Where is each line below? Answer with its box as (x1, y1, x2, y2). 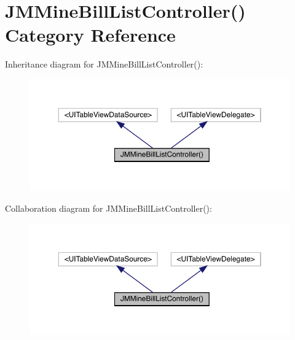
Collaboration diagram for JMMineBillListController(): (5, 201, 212, 214)
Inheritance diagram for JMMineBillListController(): (5, 58, 203, 71)
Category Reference (5, 22, 176, 47)
